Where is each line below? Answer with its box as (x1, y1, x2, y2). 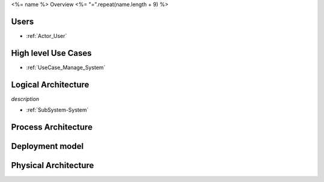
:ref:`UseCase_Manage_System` (26, 64, 106, 71)
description (11, 95, 40, 102)
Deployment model (11, 141, 84, 151)
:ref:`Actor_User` (26, 32, 67, 39)
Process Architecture (11, 122, 93, 132)
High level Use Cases (11, 48, 92, 58)
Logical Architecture (11, 79, 89, 89)
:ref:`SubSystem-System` (26, 106, 89, 114)
